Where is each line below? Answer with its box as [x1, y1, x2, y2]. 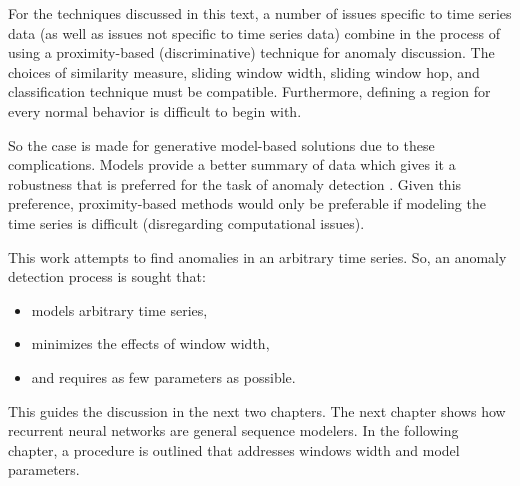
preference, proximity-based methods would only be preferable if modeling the [8, 193, 486, 214]
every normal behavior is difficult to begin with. [8, 100, 302, 121]
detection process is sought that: [8, 266, 206, 287]
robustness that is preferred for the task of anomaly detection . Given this [8, 173, 462, 194]
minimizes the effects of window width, [31, 333, 270, 354]
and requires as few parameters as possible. [31, 366, 296, 387]
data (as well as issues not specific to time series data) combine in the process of [8, 22, 500, 43]
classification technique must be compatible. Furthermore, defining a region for [8, 81, 491, 102]
